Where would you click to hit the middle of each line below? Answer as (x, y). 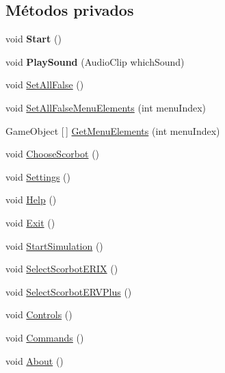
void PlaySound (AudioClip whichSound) (95, 61)
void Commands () (45, 337)
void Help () (31, 200)
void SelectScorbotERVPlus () (69, 291)
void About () (35, 360)
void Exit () (30, 222)
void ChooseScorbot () (53, 154)
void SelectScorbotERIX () (62, 269)
